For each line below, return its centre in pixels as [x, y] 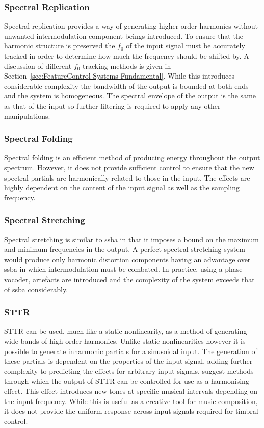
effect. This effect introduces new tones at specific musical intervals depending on [131, 391]
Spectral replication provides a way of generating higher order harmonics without [131, 26]
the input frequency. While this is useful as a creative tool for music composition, [131, 401]
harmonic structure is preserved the [60, 46]
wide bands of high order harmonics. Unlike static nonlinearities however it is [125, 341]
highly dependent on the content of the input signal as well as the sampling [122, 187]
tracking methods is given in [127, 66]
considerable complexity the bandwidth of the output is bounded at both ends [126, 85]
